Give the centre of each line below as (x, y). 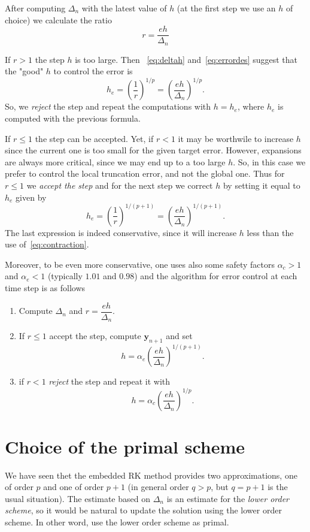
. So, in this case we (269, 161)
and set (179, 336)
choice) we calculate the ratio (58, 19)
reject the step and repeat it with (110, 381)
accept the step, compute (95, 336)
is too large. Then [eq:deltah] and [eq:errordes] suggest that (186, 59)
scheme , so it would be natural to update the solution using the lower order (143, 510)
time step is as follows (45, 288)
